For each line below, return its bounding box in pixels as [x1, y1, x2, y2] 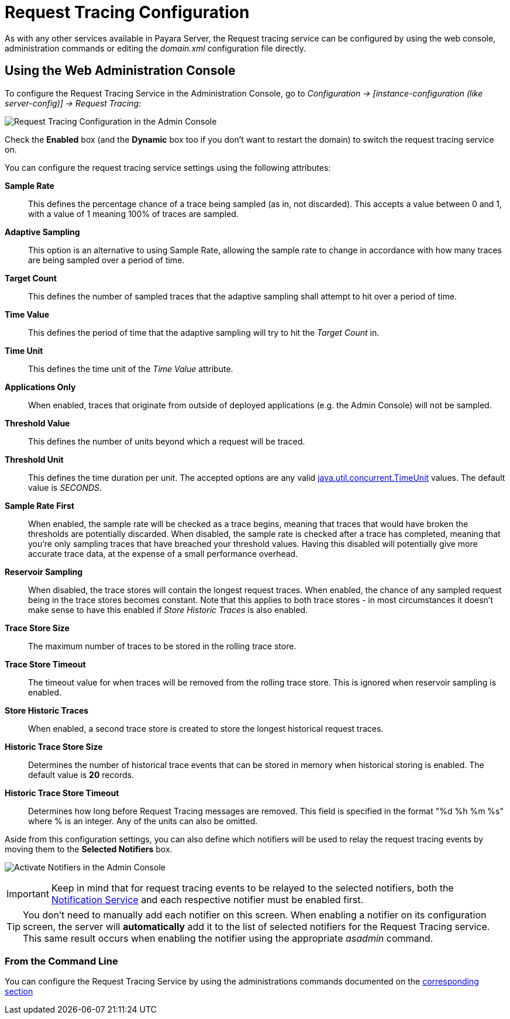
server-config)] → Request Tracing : [5, 98, 142, 108]
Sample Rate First [5, 500, 74, 511]
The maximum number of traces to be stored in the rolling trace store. [28, 641, 297, 651]
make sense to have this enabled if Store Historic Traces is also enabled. [28, 604, 308, 615]
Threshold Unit [5, 454, 64, 464]
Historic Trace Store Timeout [5, 787, 119, 798]
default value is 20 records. [28, 769, 134, 780]
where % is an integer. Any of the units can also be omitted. [28, 815, 258, 826]
